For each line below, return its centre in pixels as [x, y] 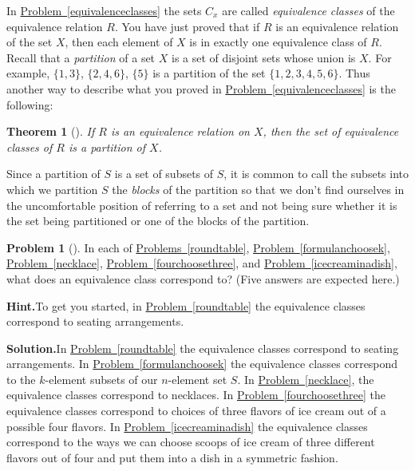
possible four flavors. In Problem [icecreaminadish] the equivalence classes [187, 426]
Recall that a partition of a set [81, 57]
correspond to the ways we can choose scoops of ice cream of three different [191, 442]
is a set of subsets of [164, 174]
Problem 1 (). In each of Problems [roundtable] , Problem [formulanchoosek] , [198, 247]
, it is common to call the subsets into [316, 174]
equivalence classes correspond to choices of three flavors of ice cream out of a [196, 411]
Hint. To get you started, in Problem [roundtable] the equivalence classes [186, 305]
